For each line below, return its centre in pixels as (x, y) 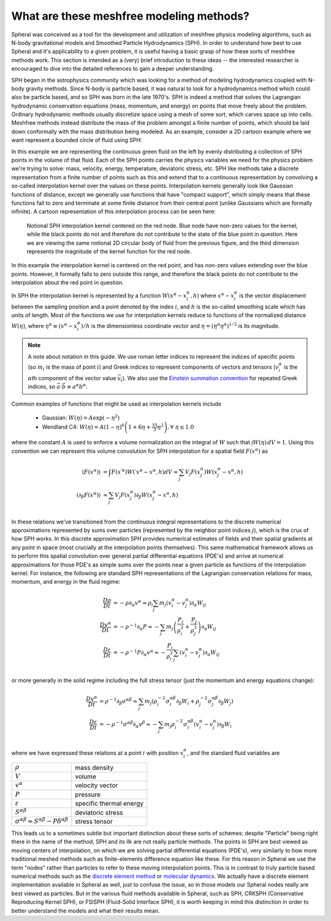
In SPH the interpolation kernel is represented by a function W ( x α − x (99, 295)
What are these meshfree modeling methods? (130, 16)
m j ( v (165, 603)
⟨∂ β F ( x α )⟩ (89, 495)
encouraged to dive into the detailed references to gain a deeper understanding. (113, 69)
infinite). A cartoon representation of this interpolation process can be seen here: (113, 211)
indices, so (41, 386)
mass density (94, 767)
